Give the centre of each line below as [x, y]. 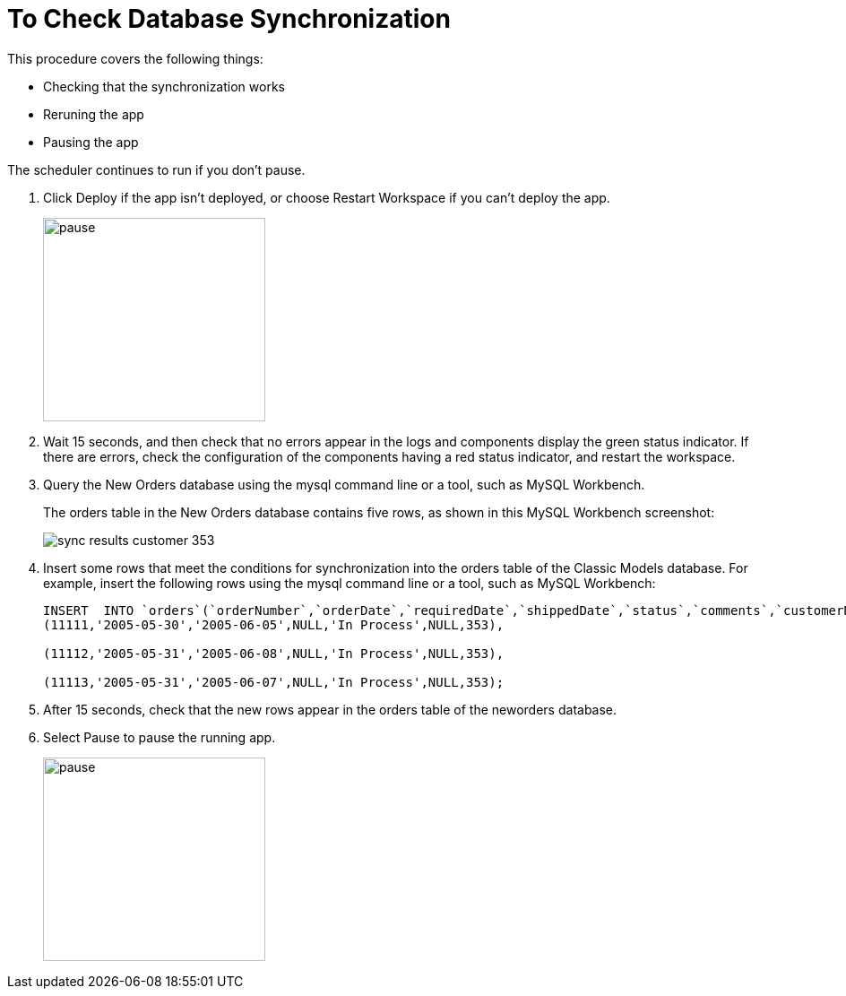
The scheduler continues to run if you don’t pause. [156, 169]
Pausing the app [91, 142]
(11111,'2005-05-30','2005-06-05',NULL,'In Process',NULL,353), [274, 624]
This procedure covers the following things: [135, 58]
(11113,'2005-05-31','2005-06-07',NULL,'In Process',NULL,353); [274, 682]
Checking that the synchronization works [164, 86]
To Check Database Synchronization [229, 19]
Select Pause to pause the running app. [160, 737]
